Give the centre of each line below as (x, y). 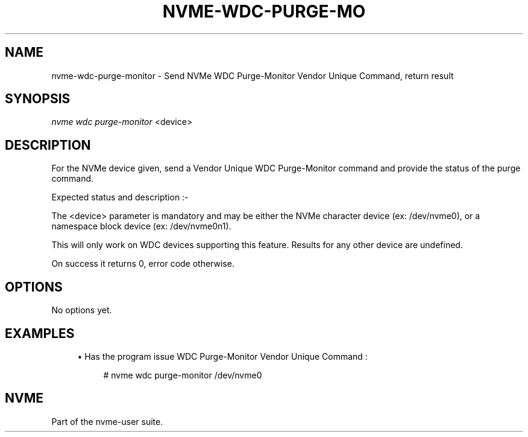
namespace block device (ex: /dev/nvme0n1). (141, 226)
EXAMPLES (40, 333)
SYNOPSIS (38, 99)
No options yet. (82, 310)
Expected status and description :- (120, 197)
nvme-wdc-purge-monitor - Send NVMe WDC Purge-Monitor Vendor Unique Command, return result (253, 75)
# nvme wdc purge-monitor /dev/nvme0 (183, 375)
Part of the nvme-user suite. (107, 421)
